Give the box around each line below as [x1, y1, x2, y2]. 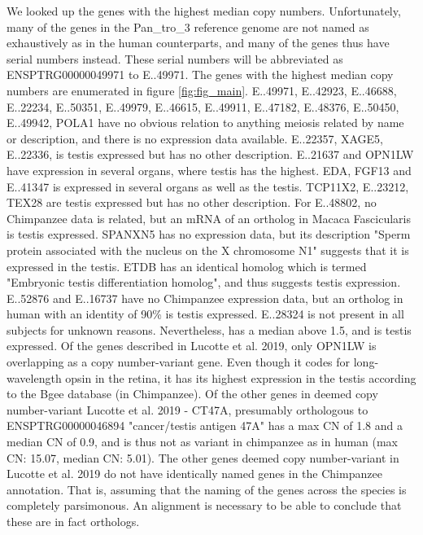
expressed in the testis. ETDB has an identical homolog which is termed [7, 257, 367, 274]
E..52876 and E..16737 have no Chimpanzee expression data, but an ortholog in [7, 289, 403, 306]
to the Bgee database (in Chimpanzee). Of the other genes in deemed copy [7, 385, 378, 402]
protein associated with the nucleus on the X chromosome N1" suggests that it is [7, 241, 409, 258]
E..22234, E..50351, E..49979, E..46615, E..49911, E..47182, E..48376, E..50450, [7, 98, 399, 115]
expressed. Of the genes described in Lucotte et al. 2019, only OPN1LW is [7, 337, 377, 354]
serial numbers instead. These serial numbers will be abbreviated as [7, 50, 343, 67]
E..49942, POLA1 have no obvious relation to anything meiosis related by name [7, 114, 404, 131]
